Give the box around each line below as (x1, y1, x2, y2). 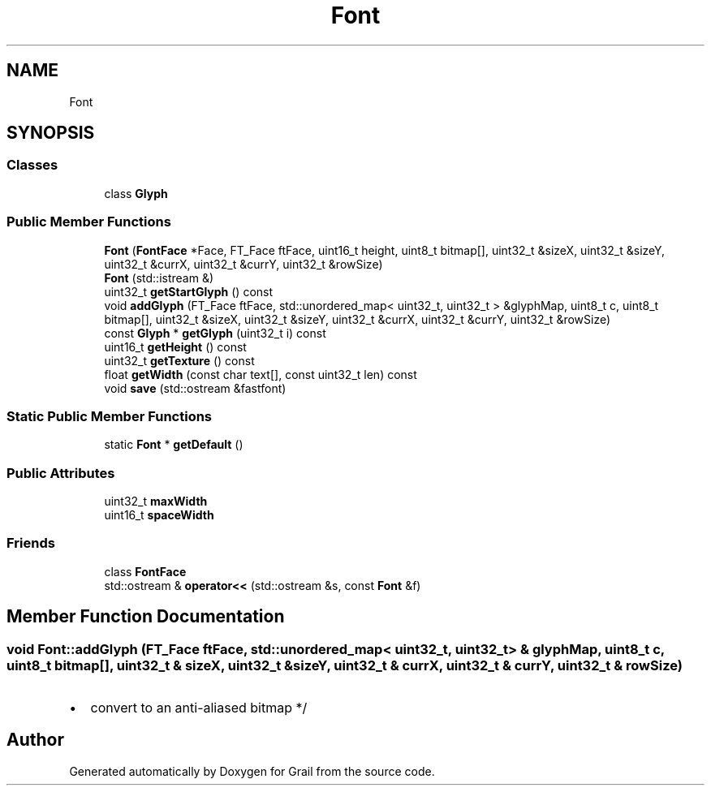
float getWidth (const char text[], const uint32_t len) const (104, 367, 417, 381)
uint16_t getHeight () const (104, 339, 247, 354)
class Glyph (104, 186, 168, 200)
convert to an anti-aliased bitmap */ (90, 699, 308, 717)
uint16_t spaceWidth (104, 508, 214, 523)
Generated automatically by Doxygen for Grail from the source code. (69, 764, 435, 778)
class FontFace (104, 564, 187, 579)
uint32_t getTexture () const (104, 353, 255, 368)
